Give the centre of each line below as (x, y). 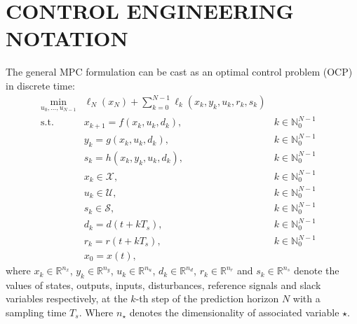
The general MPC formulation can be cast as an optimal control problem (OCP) (179, 72)
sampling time (36, 312)
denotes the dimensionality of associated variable (234, 312)
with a (307, 298)
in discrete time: (40, 85)
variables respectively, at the (67, 298)
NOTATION (67, 38)
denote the (316, 270)
